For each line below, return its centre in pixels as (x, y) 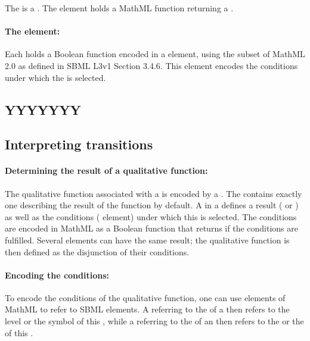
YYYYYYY (43, 109)
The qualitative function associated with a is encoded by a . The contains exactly (154, 193)
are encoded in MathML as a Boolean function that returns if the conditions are (151, 228)
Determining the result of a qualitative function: (106, 170)
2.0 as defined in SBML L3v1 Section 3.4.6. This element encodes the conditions (151, 65)
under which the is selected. (55, 77)
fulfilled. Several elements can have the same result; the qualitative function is (147, 240)
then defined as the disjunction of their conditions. (97, 251)
